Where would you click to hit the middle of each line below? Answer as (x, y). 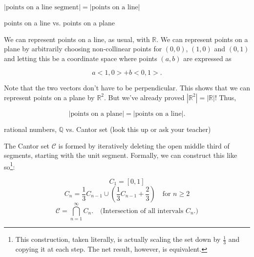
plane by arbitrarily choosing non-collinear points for (83, 49)
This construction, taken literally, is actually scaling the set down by (118, 239)
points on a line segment (42, 7)
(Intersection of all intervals (142, 211)
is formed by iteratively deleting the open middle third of (144, 145)
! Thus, (225, 97)
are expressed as (207, 58)
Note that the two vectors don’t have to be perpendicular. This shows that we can (127, 88)
